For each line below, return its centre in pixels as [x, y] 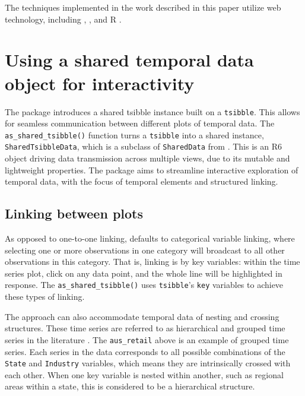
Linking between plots [74, 213]
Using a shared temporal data [129, 60]
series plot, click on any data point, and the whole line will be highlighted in [144, 273]
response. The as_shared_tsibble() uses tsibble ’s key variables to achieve [144, 285]
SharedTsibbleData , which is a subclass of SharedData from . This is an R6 [143, 146]
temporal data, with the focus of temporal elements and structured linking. [142, 181]
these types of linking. [45, 297]
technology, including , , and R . [63, 19]
